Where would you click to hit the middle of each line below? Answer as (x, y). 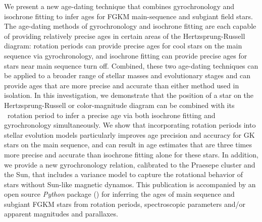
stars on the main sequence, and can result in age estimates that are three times (128, 145)
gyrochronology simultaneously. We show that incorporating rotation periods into (130, 125)
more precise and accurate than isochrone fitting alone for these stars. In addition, (131, 154)
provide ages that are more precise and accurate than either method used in (122, 85)
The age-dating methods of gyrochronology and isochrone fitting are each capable (130, 26)
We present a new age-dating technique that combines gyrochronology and (119, 6)
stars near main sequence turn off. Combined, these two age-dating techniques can (131, 65)
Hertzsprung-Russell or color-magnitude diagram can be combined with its (119, 105)
